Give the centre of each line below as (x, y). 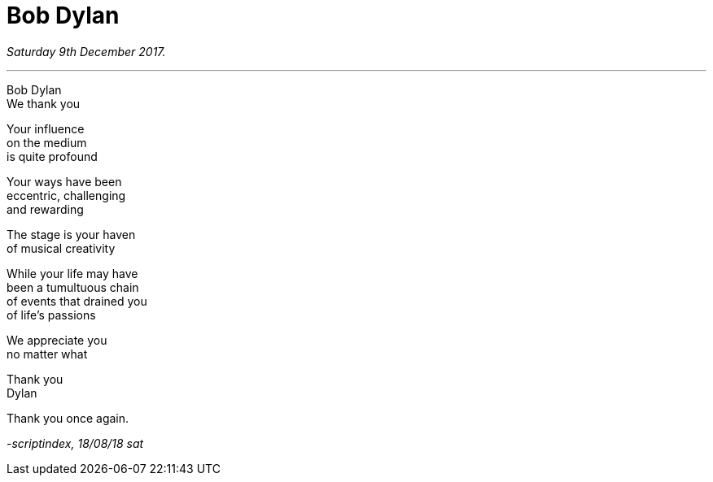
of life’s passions (51, 315)
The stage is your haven (71, 234)
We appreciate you (57, 340)
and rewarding (45, 209)
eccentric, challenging (66, 195)
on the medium (47, 142)
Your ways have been (64, 181)
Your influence (46, 128)
